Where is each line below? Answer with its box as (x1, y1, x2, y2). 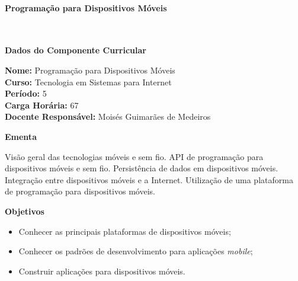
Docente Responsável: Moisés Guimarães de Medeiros (5, 110, 211, 123)
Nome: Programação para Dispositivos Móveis (5, 63, 175, 76)
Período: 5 (5, 87, 47, 100)
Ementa (5, 130, 37, 142)
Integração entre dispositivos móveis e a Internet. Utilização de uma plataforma (5, 173, 293, 186)
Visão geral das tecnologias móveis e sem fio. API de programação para (5, 150, 264, 162)
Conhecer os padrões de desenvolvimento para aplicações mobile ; (18, 245, 253, 257)
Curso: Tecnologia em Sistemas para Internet (5, 75, 172, 88)
